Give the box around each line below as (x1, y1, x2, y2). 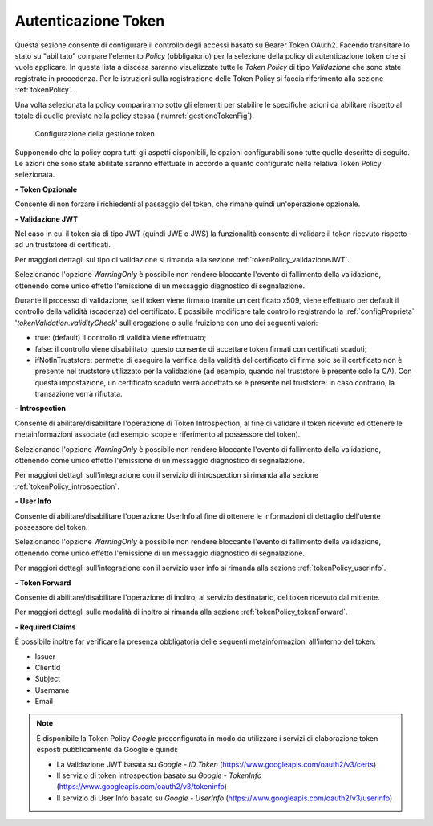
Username (34, 685, 70, 694)
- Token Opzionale (14, 185, 78, 194)
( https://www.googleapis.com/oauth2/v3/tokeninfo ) (56, 782, 228, 791)
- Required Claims (14, 622, 76, 632)
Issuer (34, 651, 56, 661)
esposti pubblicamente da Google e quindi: (36, 745, 179, 755)
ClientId (34, 662, 61, 672)
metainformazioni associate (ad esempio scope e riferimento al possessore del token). (14, 429, 301, 439)
